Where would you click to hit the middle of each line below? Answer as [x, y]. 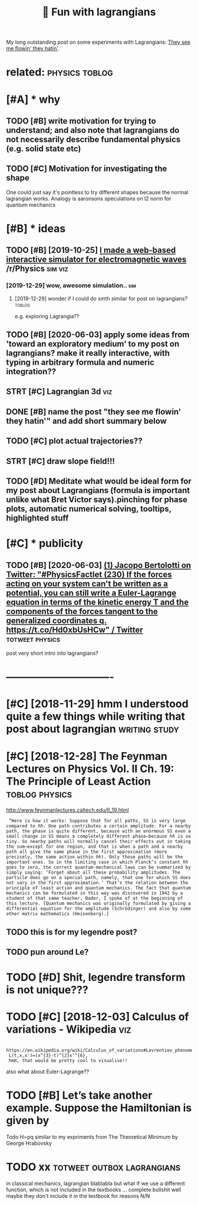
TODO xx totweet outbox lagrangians [93, 1167]
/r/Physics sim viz [37, 269]
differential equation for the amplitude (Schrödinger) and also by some [99, 909]
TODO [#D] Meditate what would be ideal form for [99, 481]
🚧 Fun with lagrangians [99, 12]
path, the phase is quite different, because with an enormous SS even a [99, 831]
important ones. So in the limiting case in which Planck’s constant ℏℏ [97, 862]
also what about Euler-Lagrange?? [48, 1072]
